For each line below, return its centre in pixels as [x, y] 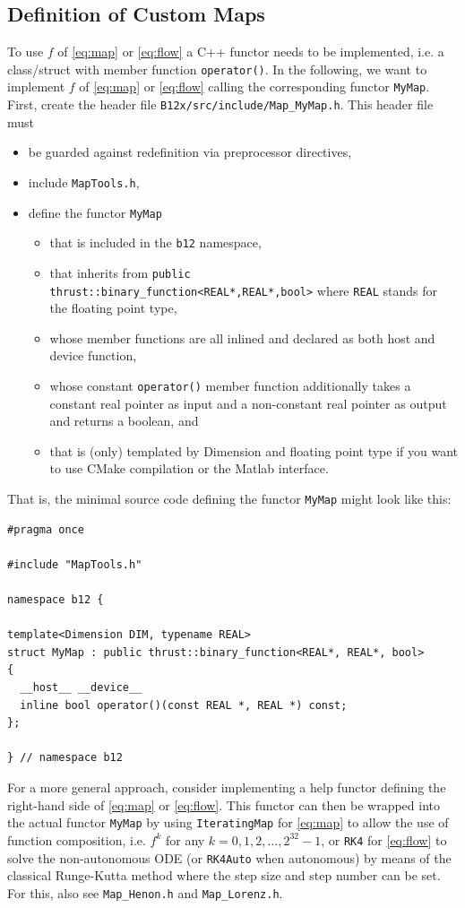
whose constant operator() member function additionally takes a [230, 386]
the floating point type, [113, 308]
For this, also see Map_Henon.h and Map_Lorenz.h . [145, 892]
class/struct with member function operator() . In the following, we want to [217, 69]
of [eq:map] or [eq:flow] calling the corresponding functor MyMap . [254, 86]
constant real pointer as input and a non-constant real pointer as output [248, 403]
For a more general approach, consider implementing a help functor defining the [227, 787]
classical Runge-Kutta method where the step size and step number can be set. [224, 875]
